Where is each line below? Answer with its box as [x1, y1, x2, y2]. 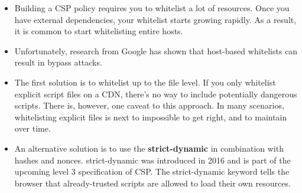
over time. [14, 122, 51, 135]
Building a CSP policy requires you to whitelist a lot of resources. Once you [14, 2, 290, 14]
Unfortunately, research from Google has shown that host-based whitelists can [14, 44, 298, 57]
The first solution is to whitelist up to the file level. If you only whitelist [14, 76, 276, 88]
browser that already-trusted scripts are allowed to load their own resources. [14, 176, 291, 189]
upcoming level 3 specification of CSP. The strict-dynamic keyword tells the [14, 165, 290, 178]
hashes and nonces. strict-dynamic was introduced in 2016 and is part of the [14, 153, 291, 166]
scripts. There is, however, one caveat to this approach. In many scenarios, [14, 99, 284, 112]
